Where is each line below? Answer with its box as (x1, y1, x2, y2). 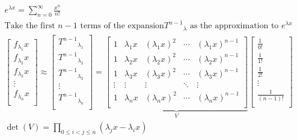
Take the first (4, 22, 55, 31)
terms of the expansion (80, 22, 164, 31)
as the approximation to (189, 22, 279, 31)
